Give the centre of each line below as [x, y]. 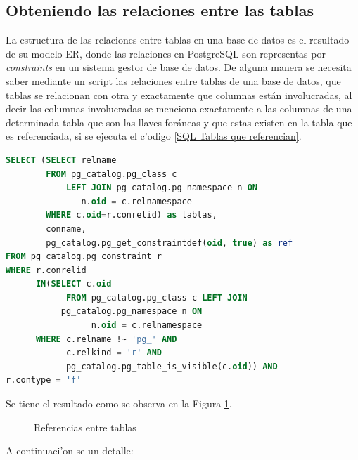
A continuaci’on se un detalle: [70, 451]
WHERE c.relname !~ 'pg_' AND [106, 339]
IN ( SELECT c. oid [73, 284]
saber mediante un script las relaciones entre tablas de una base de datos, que [173, 80]
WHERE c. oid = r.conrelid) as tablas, [132, 215]
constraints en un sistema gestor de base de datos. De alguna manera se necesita [179, 67]
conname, [66, 229]
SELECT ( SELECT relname [61, 160]
